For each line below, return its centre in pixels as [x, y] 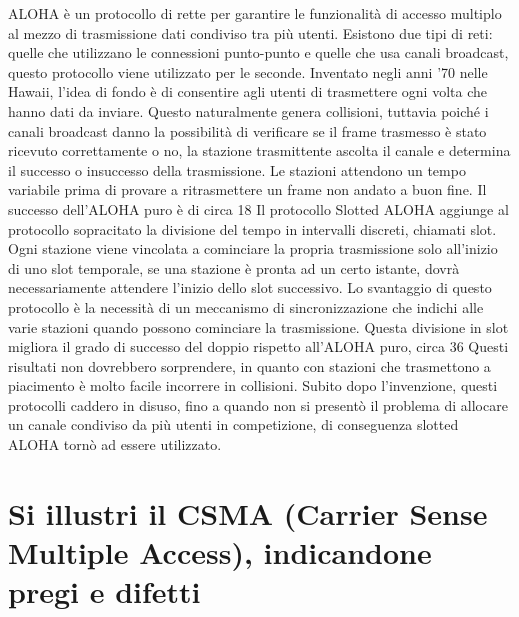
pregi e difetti [104, 591]
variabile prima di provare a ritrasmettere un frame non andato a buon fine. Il [247, 189]
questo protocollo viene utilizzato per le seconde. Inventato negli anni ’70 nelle [248, 71]
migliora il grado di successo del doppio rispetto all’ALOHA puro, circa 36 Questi [258, 346]
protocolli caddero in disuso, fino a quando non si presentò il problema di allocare [258, 404]
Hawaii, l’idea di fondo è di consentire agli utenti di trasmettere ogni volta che [247, 91]
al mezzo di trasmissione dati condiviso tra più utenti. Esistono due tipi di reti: [250, 32]
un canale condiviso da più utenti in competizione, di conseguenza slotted [233, 424]
